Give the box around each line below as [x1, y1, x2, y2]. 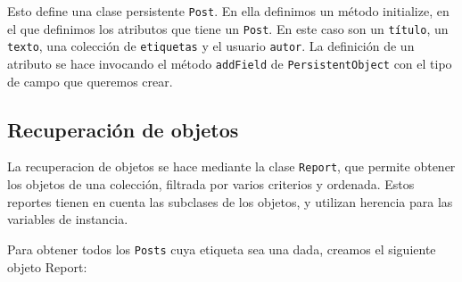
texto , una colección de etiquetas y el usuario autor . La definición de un [7, 37, 415, 55]
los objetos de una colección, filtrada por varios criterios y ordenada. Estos [7, 175, 415, 194]
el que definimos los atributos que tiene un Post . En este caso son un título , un [7, 19, 449, 37]
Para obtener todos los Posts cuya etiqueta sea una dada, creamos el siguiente [7, 239, 436, 258]
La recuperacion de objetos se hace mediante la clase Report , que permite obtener [7, 157, 456, 176]
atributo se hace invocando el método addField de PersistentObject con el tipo [7, 54, 452, 72]
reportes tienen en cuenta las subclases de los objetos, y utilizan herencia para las [7, 192, 453, 211]
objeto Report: [7, 257, 87, 276]
